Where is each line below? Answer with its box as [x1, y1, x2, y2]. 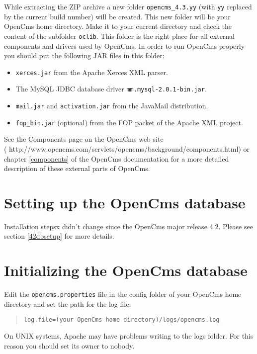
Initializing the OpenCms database [4, 260, 248, 280]
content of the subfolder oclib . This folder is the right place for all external [4, 30, 235, 41]
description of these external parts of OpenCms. [4, 163, 150, 174]
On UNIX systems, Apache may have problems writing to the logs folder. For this [4, 331, 254, 341]
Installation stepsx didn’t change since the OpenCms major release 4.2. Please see [4, 221, 253, 231]
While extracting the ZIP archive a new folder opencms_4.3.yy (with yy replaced [4, 1, 252, 11]
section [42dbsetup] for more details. [4, 231, 114, 241]
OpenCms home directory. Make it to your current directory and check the [4, 21, 232, 31]
